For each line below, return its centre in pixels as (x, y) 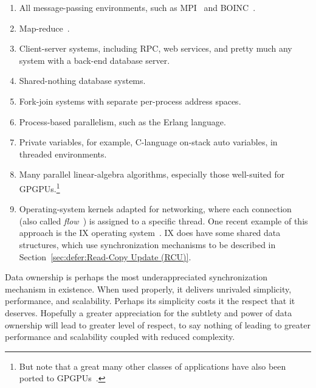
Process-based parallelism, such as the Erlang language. (122, 121)
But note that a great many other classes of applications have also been (153, 366)
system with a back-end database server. (94, 60)
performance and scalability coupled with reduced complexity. (120, 337)
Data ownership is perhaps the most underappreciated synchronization (136, 277)
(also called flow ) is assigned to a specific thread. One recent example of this (163, 220)
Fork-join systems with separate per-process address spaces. (130, 101)
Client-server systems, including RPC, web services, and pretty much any (156, 48)
